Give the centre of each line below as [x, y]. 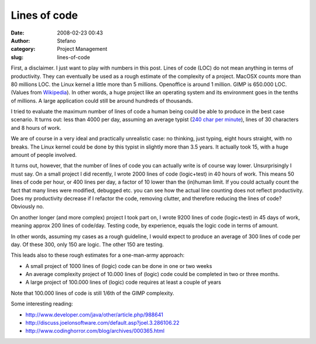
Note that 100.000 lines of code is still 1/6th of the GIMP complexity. [92, 293]
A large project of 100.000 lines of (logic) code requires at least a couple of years [123, 282]
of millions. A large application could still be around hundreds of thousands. [102, 101]
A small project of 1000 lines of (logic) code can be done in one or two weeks [119, 266]
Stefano [66, 40]
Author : [20, 40]
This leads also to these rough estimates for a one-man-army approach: [98, 255]
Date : [18, 33]
